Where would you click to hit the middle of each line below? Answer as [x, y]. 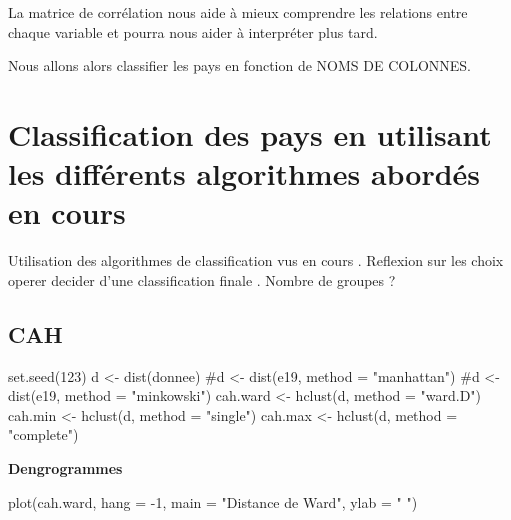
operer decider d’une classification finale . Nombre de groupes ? [202, 279]
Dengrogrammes [65, 468]
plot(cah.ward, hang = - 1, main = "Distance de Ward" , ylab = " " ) [213, 501]
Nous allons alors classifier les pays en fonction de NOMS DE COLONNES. [240, 65]
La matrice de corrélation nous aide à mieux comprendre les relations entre [238, 12]
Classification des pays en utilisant [250, 133]
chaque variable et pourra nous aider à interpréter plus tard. [193, 31]
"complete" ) [43, 434]
